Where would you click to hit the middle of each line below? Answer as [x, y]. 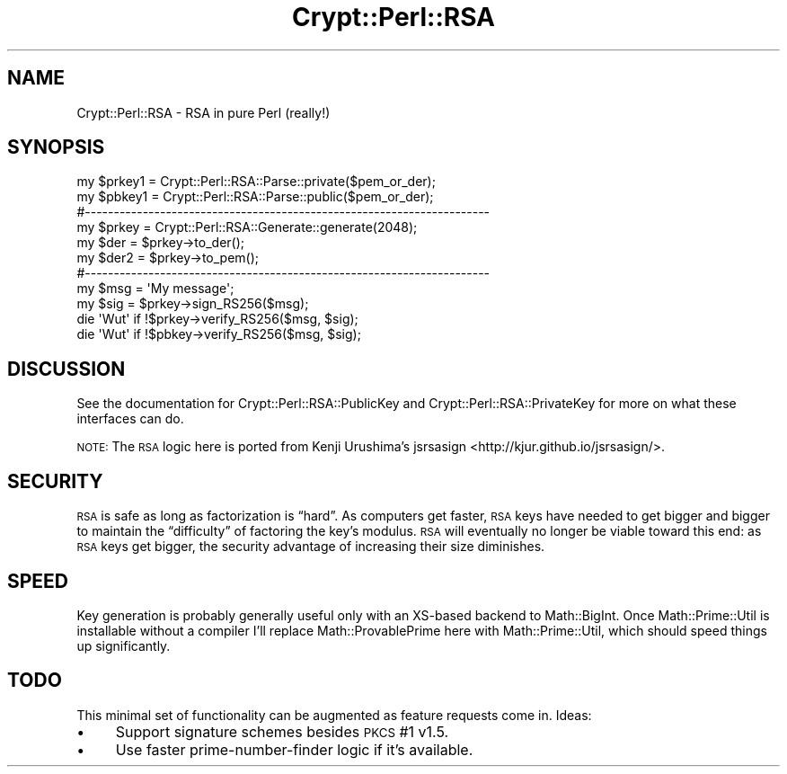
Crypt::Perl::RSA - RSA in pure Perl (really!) [203, 112]
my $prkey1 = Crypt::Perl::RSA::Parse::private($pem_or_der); [256, 182]
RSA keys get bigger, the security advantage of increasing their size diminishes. [311, 547]
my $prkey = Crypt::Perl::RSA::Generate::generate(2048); [247, 227]
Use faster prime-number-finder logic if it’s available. [294, 749]
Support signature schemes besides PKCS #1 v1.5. [282, 731]
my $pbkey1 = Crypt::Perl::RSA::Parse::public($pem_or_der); [255, 197]
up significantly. [124, 645]
